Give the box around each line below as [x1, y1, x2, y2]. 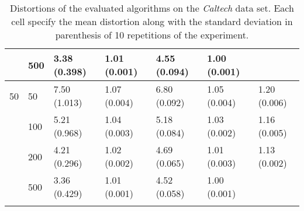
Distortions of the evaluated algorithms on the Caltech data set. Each [10, 1, 294, 15]
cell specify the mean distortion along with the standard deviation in [11, 15, 293, 28]
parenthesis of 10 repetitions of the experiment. [55, 28, 249, 41]
